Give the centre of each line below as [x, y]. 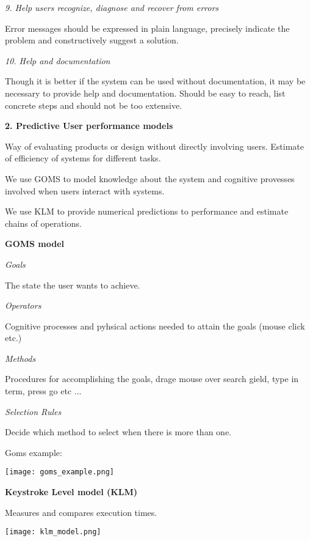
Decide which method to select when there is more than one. [118, 432]
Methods [20, 358]
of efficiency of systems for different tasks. [83, 158]
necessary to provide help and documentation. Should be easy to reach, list [145, 93]
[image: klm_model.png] [53, 532]
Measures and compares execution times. [81, 512]
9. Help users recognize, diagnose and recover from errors [112, 7]
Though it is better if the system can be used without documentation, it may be [155, 81]
